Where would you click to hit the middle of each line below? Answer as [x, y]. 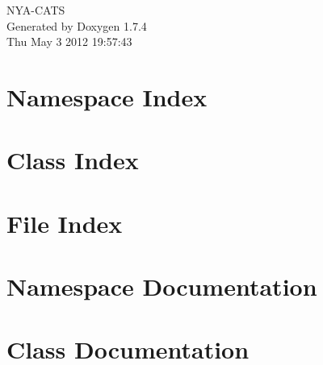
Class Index [73, 160]
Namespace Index [107, 96]
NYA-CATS [36, 10]
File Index [65, 223]
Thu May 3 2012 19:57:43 [69, 41]
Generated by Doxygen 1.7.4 [77, 25]
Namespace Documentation [162, 286]
